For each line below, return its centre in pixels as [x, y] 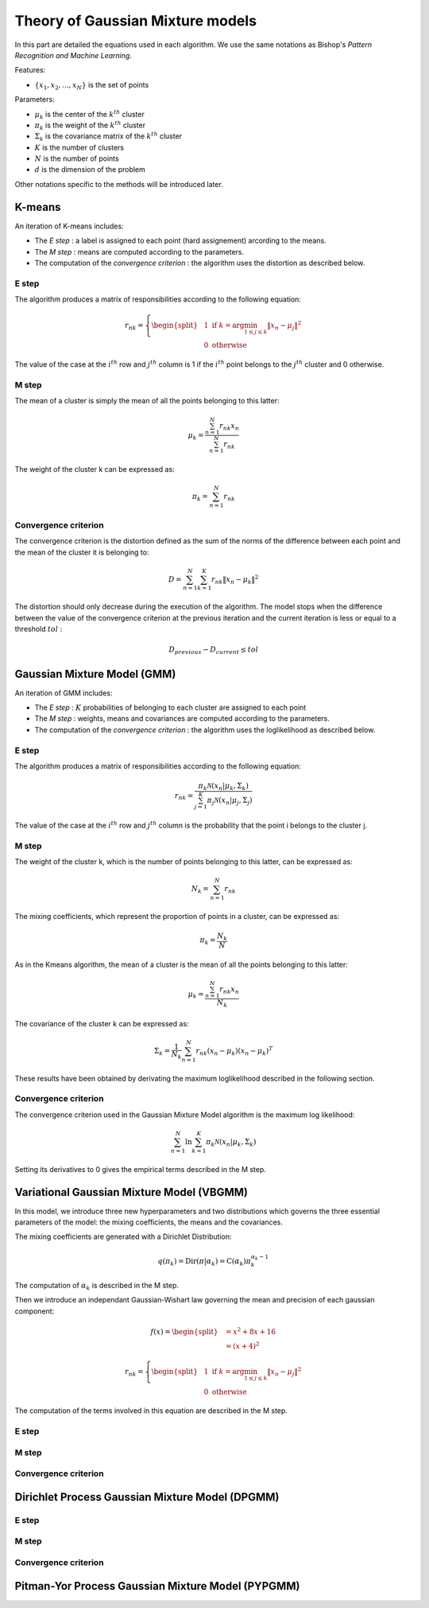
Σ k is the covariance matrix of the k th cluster [108, 137]
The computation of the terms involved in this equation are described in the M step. [151, 1411]
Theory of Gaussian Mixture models [136, 21]
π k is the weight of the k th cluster [90, 125]
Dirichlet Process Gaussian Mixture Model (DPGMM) [147, 1497]
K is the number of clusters [79, 147]
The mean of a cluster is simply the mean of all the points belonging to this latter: [147, 401]
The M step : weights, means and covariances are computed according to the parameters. [182, 718]
